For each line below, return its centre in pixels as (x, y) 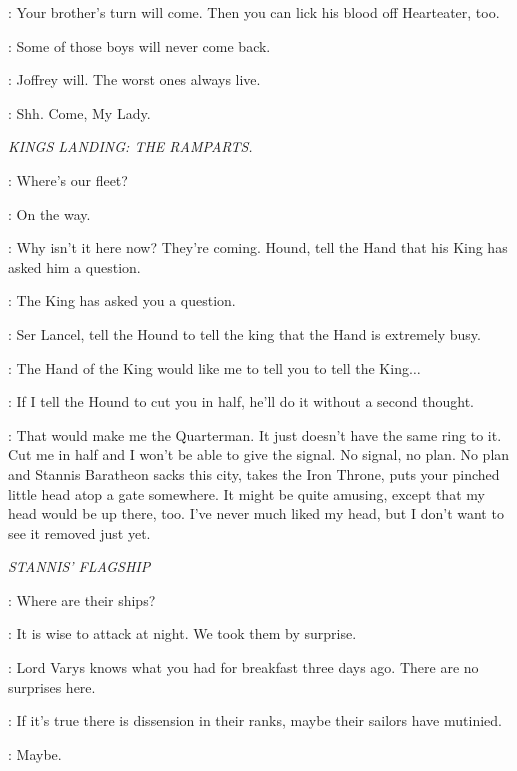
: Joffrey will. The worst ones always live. (134, 79)
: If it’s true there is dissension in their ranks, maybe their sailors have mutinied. (255, 720)
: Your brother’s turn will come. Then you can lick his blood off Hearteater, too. (254, 12)
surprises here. (52, 686)
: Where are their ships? (82, 599)
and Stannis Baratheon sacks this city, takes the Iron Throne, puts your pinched (254, 473)
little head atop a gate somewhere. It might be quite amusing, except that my (246, 493)
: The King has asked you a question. (122, 300)
